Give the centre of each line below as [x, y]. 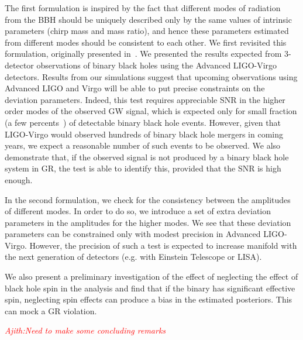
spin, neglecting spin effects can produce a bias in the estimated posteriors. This [149, 299]
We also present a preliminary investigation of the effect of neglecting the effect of [151, 277]
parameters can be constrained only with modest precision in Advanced [133, 234]
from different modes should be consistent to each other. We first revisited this [146, 42]
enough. [19, 179]
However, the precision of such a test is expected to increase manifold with [163, 245]
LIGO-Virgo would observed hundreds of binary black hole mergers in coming [144, 134]
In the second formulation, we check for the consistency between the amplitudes [148, 199]
